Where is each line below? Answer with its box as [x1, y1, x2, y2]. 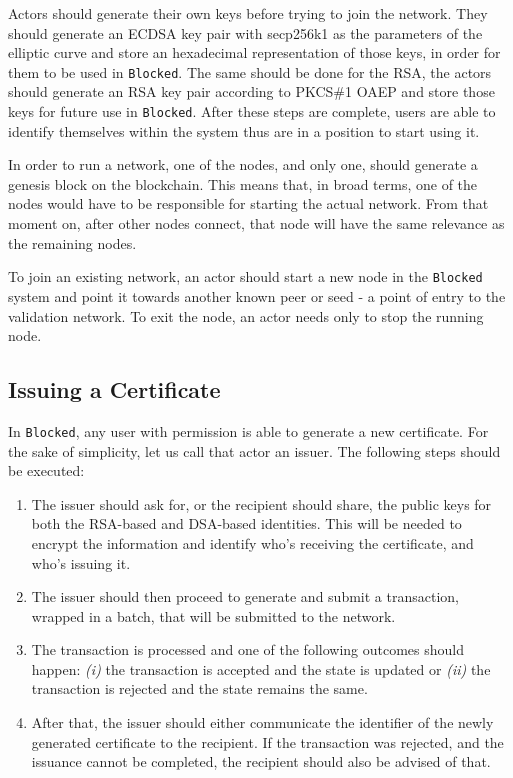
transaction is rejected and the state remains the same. [31, 678, 368, 699]
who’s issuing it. [31, 552, 131, 573]
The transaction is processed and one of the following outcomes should [31, 639, 464, 660]
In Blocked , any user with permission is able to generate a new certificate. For [8, 420, 489, 441]
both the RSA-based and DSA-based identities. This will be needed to [31, 513, 462, 534]
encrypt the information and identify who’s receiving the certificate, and [31, 532, 474, 553]
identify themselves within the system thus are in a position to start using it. [8, 120, 480, 141]
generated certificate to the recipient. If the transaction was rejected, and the [31, 731, 504, 752]
